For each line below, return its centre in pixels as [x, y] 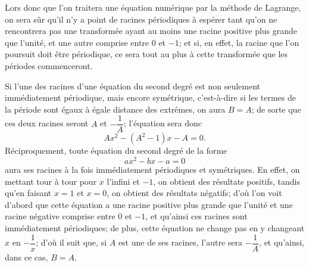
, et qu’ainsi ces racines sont [196, 216]
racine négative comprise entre [60, 216]
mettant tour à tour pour [51, 181]
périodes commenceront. [49, 65]
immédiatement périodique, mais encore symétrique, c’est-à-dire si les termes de [151, 97]
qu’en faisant [28, 193]
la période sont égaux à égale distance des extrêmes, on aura [115, 109]
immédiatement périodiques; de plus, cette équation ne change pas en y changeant [155, 228]
